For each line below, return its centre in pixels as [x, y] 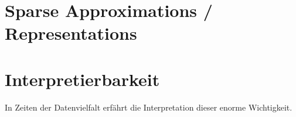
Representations [71, 33]
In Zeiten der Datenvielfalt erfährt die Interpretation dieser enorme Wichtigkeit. [149, 107]
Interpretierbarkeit [82, 79]
